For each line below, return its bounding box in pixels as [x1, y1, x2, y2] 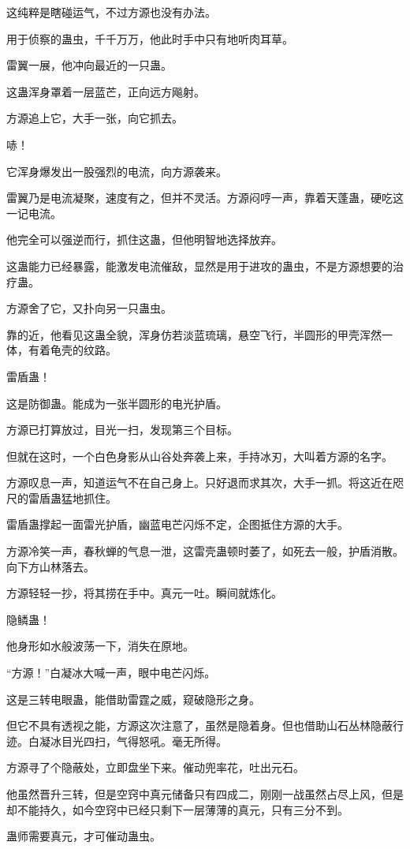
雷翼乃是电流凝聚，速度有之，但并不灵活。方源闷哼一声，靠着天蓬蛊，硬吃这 [6, 189, 404, 206]
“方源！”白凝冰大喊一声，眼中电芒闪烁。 [6, 664, 216, 681]
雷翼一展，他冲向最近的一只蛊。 [6, 57, 172, 73]
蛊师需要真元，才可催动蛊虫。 [6, 828, 161, 844]
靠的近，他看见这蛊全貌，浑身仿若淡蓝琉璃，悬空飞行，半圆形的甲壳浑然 [6, 326, 382, 342]
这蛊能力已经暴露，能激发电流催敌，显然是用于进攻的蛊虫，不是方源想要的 [6, 257, 393, 274]
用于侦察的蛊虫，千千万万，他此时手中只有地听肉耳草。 [6, 30, 293, 47]
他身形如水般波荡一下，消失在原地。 [6, 638, 194, 654]
